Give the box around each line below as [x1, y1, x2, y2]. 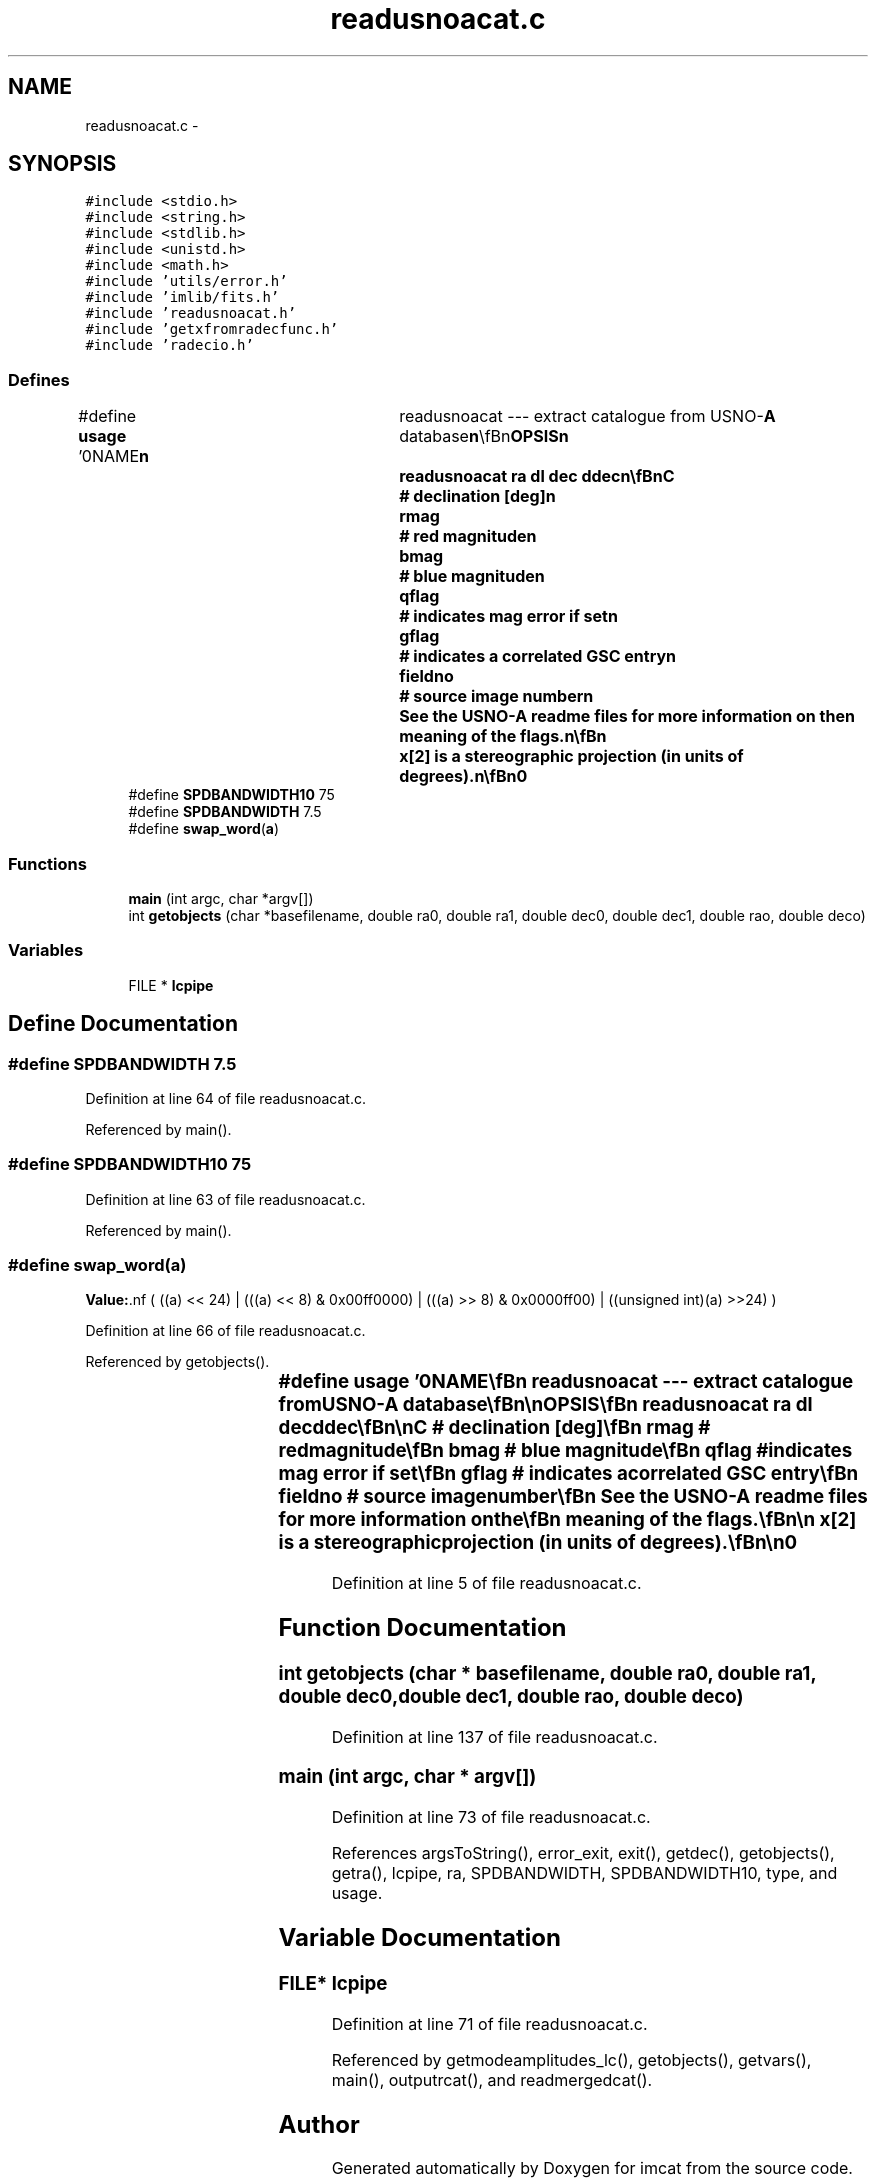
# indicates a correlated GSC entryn [399, 646, 677, 667]
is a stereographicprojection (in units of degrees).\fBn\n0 [278, 1531, 798, 1555]
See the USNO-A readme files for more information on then [399, 706, 855, 727]
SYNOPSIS [8, 151, 117, 177]
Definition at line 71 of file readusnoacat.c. [331, 2013, 648, 2034]
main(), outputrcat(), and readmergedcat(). [331, 2069, 653, 2090]
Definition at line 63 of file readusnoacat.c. [85, 1190, 366, 1208]
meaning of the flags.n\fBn [399, 726, 607, 747]
